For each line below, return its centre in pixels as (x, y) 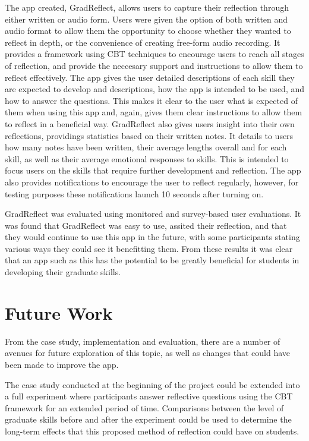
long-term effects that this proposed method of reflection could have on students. (152, 431)
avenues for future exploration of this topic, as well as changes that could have (147, 353)
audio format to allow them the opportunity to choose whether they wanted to (148, 31)
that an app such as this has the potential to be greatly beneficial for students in (152, 260)
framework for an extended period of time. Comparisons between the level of (144, 407)
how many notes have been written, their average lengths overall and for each (146, 147)
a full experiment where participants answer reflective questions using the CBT (149, 396)
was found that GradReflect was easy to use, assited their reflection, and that (146, 225)
